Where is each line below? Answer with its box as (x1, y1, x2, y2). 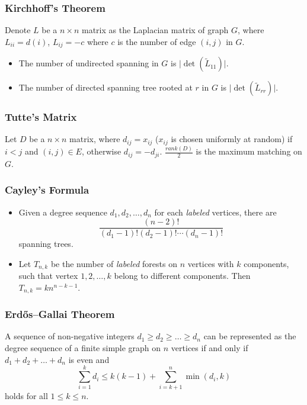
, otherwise (81, 145, 121, 157)
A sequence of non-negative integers (5, 330, 135, 342)
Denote (5, 24, 31, 36)
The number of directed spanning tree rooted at (18, 81, 193, 94)
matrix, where (69, 133, 120, 145)
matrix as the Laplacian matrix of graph (82, 24, 229, 36)
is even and (68, 353, 110, 365)
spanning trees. (18, 237, 73, 250)
